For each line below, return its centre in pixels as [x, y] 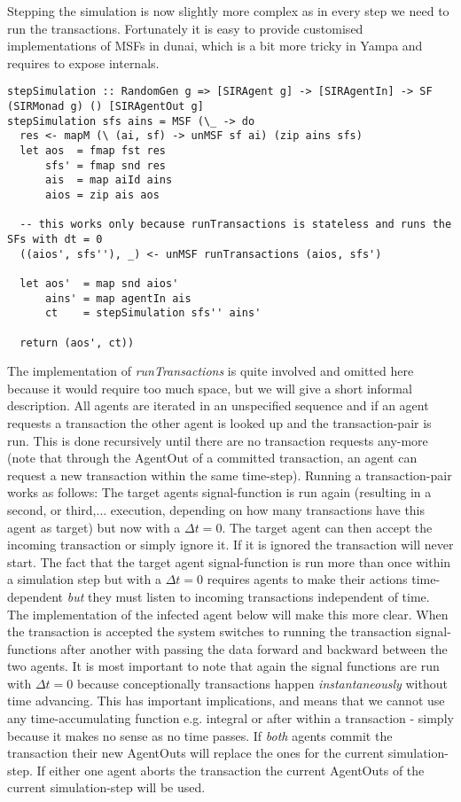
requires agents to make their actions [307, 579]
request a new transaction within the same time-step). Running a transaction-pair [230, 475]
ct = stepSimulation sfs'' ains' [153, 313]
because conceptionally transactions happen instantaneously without [262, 683]
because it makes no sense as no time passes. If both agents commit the [200, 735]
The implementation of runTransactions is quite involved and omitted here [211, 371]
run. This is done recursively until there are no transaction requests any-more [218, 440]
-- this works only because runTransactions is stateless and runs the [236, 225]
